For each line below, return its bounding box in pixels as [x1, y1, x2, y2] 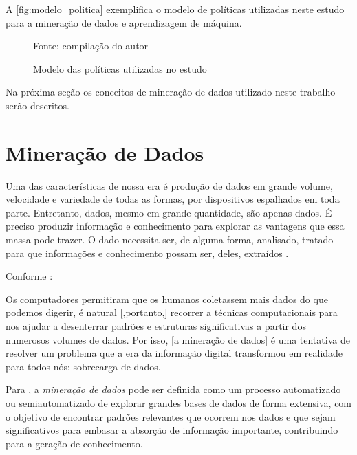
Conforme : [6, 269, 53, 283]
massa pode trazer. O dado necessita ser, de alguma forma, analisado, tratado [6, 232, 334, 247]
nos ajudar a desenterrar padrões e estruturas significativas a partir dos [6, 319, 306, 333]
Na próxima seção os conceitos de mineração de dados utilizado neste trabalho [6, 85, 336, 99]
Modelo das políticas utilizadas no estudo [33, 61, 207, 76]
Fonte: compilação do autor [33, 38, 149, 53]
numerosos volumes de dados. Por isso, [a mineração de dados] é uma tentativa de [6, 332, 350, 346]
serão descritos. [6, 98, 69, 112]
